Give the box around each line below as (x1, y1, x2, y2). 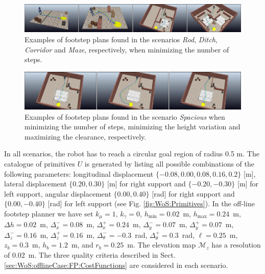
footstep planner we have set (4, 208, 93, 218)
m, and (71, 239, 93, 250)
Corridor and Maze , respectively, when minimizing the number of (25, 44, 229, 54)
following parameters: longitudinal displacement (4, 168, 154, 179)
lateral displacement (4, 178, 67, 189)
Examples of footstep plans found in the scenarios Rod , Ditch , (25, 34, 218, 45)
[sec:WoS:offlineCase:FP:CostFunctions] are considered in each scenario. (4, 259, 228, 270)
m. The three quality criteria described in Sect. (28, 250, 176, 260)
